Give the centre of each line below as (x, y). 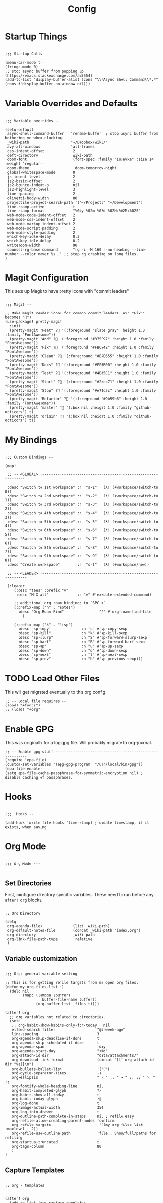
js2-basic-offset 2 (41, 181)
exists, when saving (26, 827)
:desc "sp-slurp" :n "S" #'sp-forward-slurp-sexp (82, 637)
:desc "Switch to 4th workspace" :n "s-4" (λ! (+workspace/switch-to (83, 513)
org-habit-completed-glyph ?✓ (56, 1091)
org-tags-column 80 (56, 1147)
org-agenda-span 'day (59, 1047)
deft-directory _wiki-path (50, 155)
